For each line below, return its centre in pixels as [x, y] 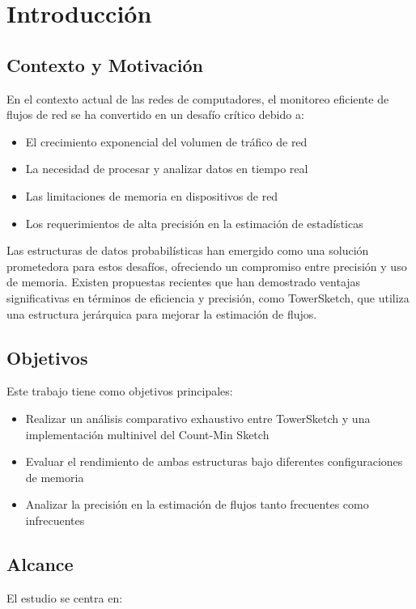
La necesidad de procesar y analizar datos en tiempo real [167, 169]
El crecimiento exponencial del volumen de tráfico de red [166, 141]
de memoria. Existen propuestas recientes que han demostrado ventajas [184, 282]
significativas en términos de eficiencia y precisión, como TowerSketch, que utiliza [208, 297]
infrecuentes [55, 520]
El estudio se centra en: [65, 597]
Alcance [40, 563]
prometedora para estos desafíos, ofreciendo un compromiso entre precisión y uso [207, 266]
